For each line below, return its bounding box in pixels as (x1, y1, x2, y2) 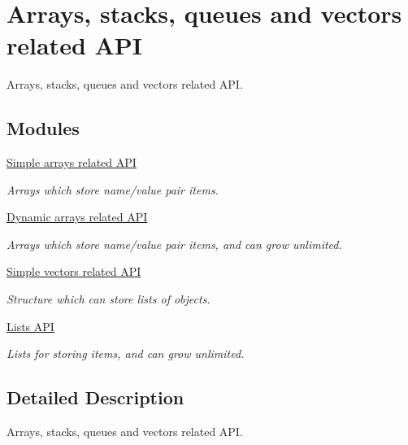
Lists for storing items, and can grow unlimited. (7, 345, 245, 362)
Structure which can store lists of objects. (7, 290, 211, 308)
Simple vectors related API (7, 263, 141, 280)
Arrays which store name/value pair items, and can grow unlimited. (7, 235, 342, 252)
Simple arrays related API (7, 154, 137, 171)
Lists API (7, 317, 54, 334)
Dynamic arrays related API (7, 208, 148, 225)
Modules (7, 116, 80, 141)
